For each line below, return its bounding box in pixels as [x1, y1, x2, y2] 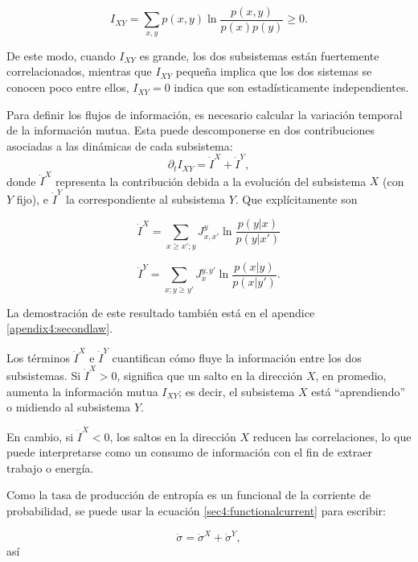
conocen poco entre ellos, [6, 79, 129, 96]
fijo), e [16, 190, 49, 207]
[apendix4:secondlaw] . [6, 320, 113, 337]
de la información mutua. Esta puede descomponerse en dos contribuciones [6, 122, 375, 138]
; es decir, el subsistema [178, 382, 295, 399]
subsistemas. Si [6, 367, 81, 384]
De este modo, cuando [6, 47, 116, 64]
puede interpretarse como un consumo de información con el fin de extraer [6, 444, 372, 461]
